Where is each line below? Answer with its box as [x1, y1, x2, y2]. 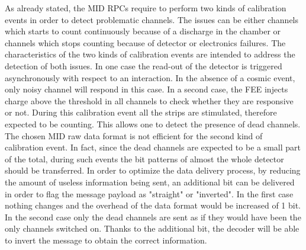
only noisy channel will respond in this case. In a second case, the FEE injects [5, 83, 288, 95]
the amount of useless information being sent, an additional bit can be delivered [5, 175, 295, 188]
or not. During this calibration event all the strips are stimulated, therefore [5, 106, 277, 118]
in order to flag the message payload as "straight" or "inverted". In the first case [5, 187, 294, 200]
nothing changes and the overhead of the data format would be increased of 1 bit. [5, 199, 301, 211]
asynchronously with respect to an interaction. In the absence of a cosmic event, [5, 71, 295, 84]
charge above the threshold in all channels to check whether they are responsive [5, 94, 294, 107]
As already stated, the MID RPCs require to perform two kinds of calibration [5, 2, 286, 14]
